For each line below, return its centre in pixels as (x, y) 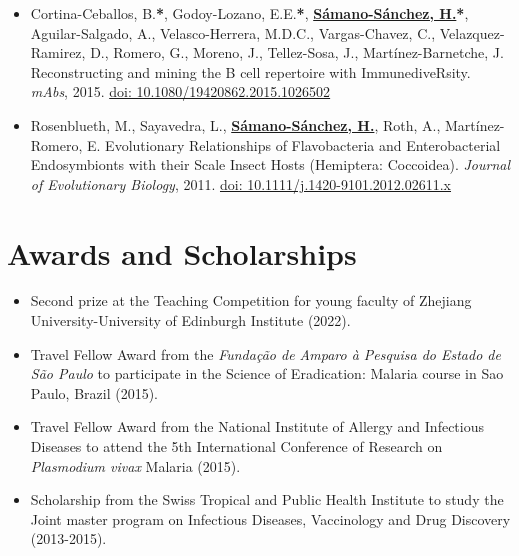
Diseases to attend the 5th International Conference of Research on (236, 446)
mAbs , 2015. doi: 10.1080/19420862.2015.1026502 (180, 91)
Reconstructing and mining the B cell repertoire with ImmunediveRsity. (250, 71)
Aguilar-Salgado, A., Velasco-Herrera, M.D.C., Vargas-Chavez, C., (233, 32)
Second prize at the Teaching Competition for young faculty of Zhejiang (251, 300)
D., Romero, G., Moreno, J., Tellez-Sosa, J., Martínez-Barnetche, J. (297, 52)
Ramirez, (58, 52)
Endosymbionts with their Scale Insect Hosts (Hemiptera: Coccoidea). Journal (270, 164)
